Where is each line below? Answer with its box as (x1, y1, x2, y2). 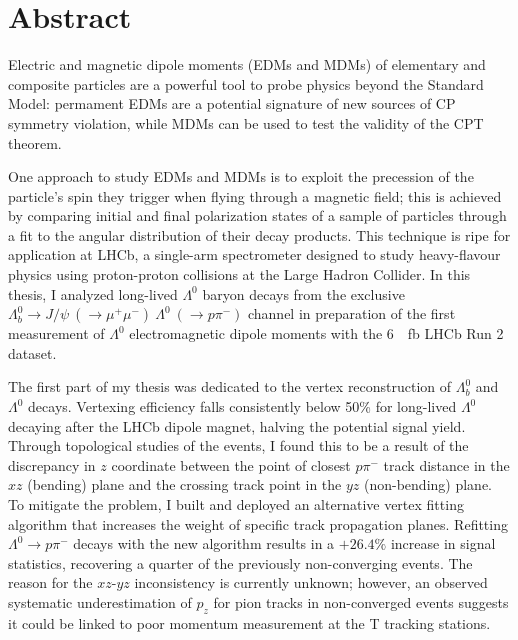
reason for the (8, 572, 93, 593)
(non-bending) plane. (364, 474, 493, 495)
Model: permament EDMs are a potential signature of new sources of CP (8, 93, 456, 114)
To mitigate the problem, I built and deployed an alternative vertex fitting (8, 494, 464, 514)
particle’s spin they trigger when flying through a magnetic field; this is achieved (8, 185, 502, 206)
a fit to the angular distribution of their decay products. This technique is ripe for (8, 224, 511, 245)
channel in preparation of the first (247, 303, 456, 324)
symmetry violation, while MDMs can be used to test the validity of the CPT (8, 112, 484, 133)
